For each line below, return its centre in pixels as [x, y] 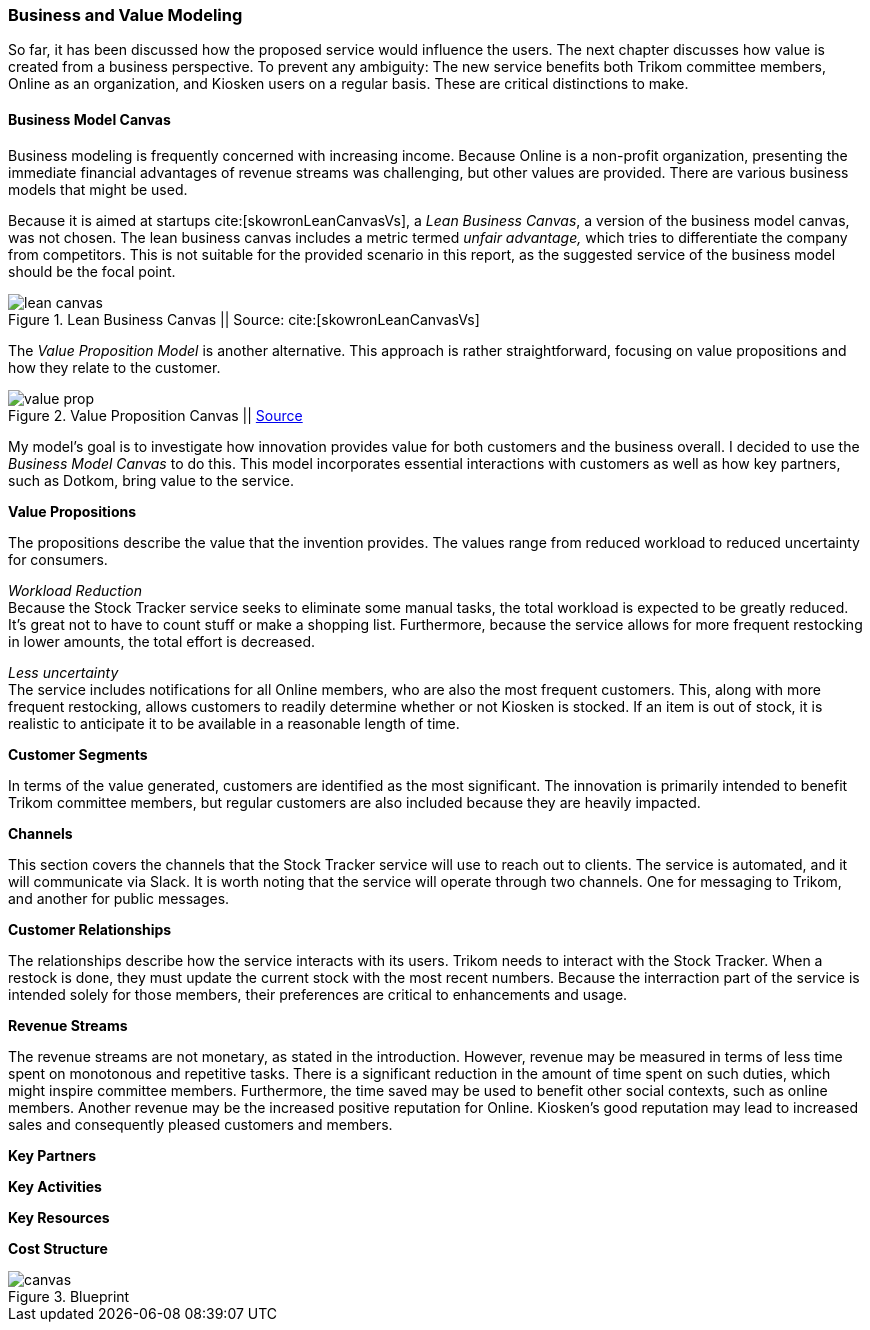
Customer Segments [78, 754]
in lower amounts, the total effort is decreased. [161, 641]
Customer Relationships [90, 929]
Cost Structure [58, 1248]
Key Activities [55, 1186]
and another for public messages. [119, 898]
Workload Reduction [75, 590]
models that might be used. [98, 189]
